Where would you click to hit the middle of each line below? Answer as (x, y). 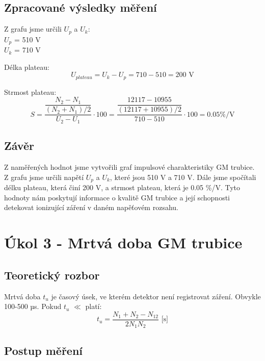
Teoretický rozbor (52, 275)
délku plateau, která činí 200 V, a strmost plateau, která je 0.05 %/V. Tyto (122, 187)
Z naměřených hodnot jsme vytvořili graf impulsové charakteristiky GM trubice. (129, 167)
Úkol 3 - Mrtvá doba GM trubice (123, 242)
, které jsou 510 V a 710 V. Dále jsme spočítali (183, 177)
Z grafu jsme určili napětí (44, 177)
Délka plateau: (27, 67)
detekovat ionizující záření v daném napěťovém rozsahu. (91, 207)
